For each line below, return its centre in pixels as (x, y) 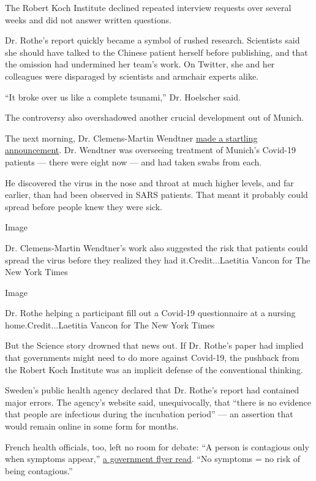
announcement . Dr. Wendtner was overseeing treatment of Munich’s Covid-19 (151, 150)
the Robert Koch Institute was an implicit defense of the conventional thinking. (154, 369)
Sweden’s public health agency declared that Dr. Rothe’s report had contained (152, 390)
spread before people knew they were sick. (84, 206)
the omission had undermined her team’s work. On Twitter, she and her (140, 64)
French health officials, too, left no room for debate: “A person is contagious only (157, 446)
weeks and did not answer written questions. (88, 19)
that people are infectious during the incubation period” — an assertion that (149, 414)
